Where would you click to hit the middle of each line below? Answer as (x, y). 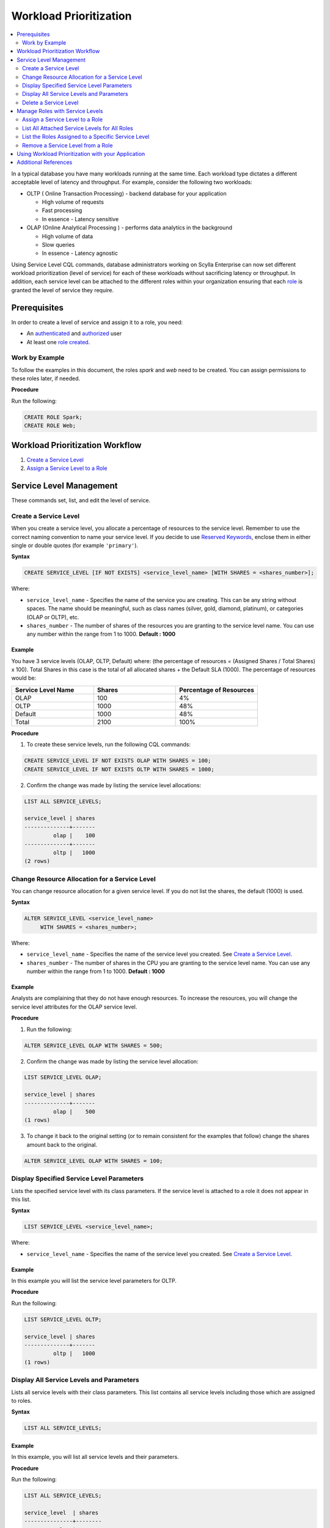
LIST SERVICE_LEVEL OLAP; (63, 1078)
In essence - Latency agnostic (80, 253)
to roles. (22, 1400)
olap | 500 (74, 1112)
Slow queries (58, 244)
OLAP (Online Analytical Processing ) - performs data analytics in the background (129, 228)
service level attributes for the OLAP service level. (74, 1007)
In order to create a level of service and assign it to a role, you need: (97, 322)
